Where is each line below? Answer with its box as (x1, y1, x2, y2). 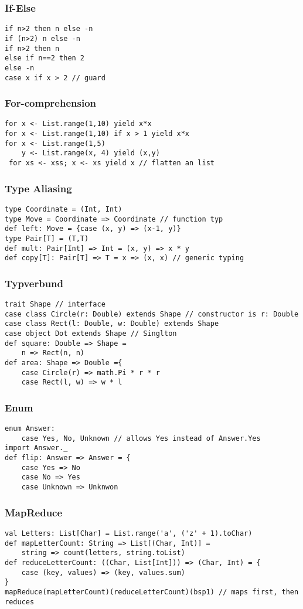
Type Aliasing (5, 181, 72, 195)
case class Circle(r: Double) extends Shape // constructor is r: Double (5, 309, 299, 318)
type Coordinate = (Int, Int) (5, 205, 122, 213)
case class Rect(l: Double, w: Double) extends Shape (5, 319, 219, 328)
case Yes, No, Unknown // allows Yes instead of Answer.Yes (21, 434, 261, 443)
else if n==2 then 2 (5, 54, 85, 63)
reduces (5, 597, 35, 606)
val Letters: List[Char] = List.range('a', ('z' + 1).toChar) (5, 529, 253, 537)
